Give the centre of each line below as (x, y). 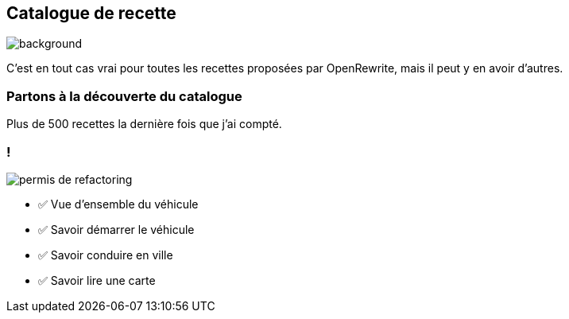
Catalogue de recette (91, 13)
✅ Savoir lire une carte (97, 280)
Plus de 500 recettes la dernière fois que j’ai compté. (144, 124)
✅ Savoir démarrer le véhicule (116, 229)
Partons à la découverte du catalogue (124, 96)
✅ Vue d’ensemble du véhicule (118, 204)
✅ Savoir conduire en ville (106, 255)
